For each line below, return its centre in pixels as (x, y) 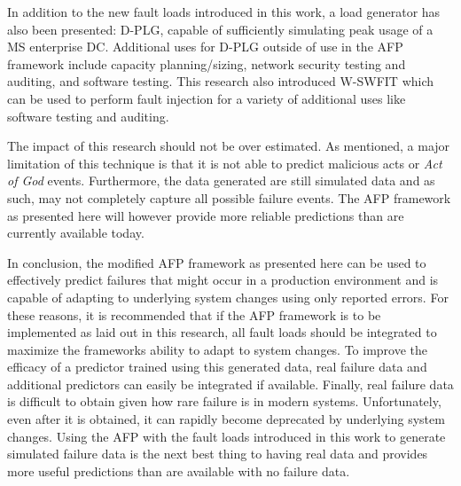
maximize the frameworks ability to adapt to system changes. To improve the (218, 349)
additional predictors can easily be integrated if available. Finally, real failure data (230, 384)
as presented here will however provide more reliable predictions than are (206, 215)
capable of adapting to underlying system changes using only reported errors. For (228, 297)
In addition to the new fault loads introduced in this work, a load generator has (224, 12)
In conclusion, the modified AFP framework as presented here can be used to (217, 262)
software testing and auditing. (88, 116)
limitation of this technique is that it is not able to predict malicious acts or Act (225, 163)
